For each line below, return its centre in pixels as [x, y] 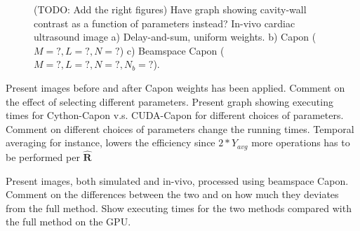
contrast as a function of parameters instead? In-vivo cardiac [165, 23]
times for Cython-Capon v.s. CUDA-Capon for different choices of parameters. [175, 115]
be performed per [43, 157]
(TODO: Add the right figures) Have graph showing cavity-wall [170, 9]
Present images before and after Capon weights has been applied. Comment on [175, 87]
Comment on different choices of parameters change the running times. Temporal [180, 128]
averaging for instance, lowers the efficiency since [111, 142]
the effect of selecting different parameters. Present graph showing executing [169, 101]
